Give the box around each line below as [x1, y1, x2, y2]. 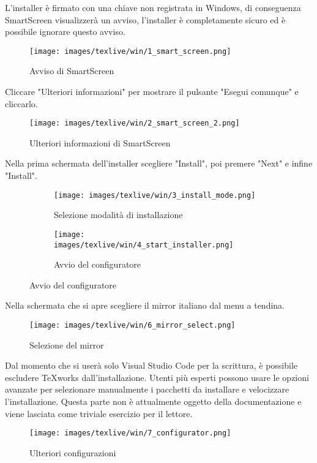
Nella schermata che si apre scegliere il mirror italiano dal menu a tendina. [5, 299, 285, 312]
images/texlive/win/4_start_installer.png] [54, 240, 234, 249]
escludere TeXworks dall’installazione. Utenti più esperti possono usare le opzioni [5, 371, 309, 383]
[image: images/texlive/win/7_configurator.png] [29, 429, 231, 438]
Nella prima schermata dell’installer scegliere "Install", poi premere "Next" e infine [5, 157, 313, 170]
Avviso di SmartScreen [29, 64, 114, 77]
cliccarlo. [5, 97, 38, 110]
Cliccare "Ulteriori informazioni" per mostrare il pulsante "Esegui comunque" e [5, 85, 299, 98]
